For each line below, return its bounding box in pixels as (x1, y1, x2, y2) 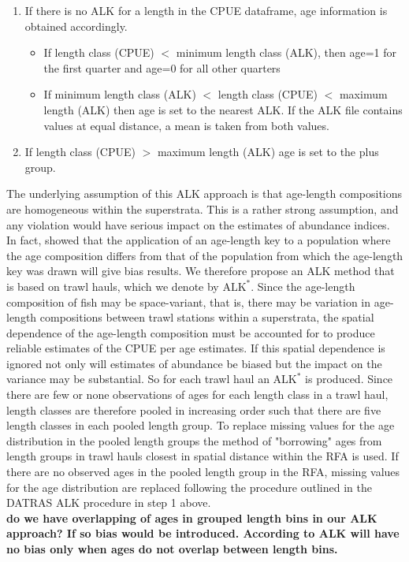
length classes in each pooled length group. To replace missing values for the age (6, 417, 395, 434)
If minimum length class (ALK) (43, 86, 196, 102)
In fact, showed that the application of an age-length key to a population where (6, 232, 391, 248)
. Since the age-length (251, 277, 355, 294)
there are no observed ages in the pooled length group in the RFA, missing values (6, 463, 400, 480)
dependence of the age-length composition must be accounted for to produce (6, 324, 375, 341)
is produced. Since (305, 370, 393, 387)
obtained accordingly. (24, 17, 128, 34)
